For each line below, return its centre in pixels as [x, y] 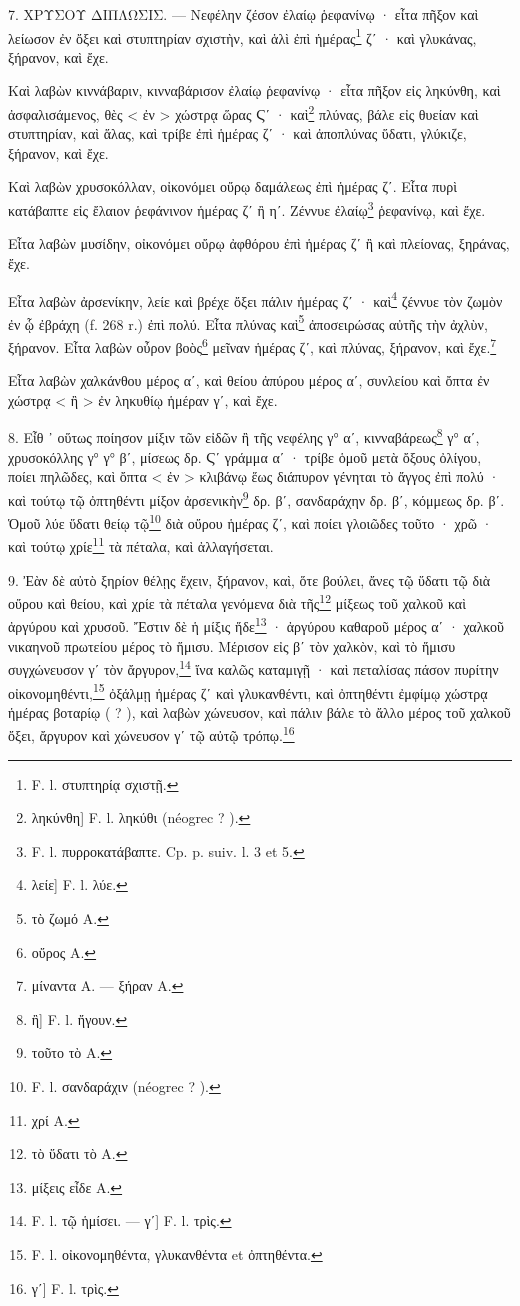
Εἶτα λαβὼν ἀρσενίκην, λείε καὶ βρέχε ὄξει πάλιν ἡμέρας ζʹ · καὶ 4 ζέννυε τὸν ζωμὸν [255, 299]
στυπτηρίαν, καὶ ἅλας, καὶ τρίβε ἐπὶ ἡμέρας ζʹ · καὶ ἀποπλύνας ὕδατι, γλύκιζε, [237, 133]
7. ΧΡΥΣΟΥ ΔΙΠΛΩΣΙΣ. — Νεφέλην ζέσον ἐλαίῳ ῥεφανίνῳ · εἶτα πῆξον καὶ [243, 14]
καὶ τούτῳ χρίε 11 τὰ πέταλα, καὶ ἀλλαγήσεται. [141, 545]
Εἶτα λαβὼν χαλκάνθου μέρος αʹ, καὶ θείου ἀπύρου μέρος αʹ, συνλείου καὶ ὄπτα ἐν [249, 380]
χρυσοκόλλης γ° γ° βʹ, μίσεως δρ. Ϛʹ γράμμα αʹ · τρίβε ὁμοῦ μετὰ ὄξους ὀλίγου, [245, 456]
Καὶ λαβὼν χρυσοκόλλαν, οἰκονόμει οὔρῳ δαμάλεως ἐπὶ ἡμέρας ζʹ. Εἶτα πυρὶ [232, 186]
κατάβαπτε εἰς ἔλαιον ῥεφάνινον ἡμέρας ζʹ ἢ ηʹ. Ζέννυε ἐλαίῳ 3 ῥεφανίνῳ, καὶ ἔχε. [247, 208]
